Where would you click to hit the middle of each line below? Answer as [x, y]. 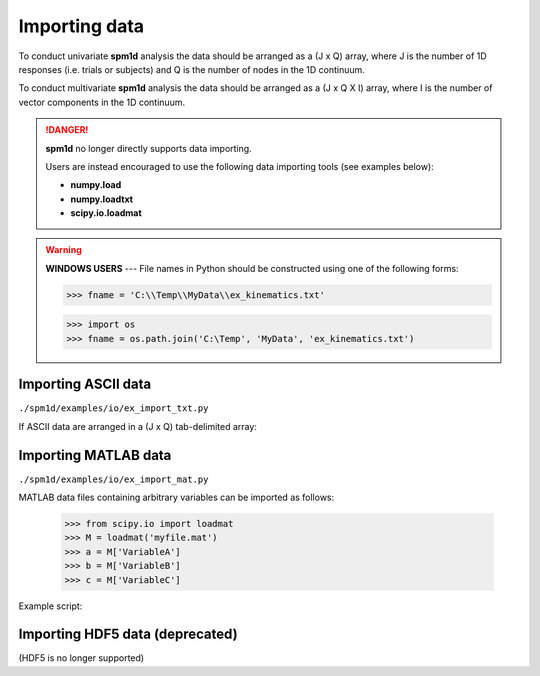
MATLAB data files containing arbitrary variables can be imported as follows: [176, 497]
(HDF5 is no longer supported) [81, 658]
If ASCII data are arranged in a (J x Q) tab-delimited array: [137, 426]
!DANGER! [67, 130]
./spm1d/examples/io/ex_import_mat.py [113, 479]
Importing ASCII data [85, 384]
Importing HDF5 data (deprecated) [128, 634]
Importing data [81, 26]
